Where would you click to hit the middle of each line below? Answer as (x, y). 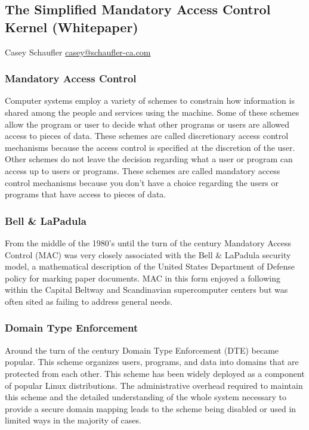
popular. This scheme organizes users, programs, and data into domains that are (152, 362)
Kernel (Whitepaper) (72, 27)
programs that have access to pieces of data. (86, 194)
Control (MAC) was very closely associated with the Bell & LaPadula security (148, 254)
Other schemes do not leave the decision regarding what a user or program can (149, 159)
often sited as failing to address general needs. (89, 301)
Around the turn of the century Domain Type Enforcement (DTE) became (142, 350)
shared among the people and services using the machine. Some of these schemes (152, 112)
